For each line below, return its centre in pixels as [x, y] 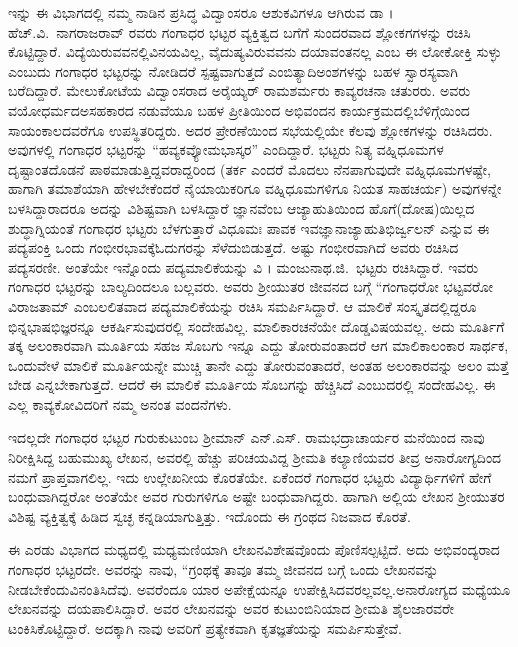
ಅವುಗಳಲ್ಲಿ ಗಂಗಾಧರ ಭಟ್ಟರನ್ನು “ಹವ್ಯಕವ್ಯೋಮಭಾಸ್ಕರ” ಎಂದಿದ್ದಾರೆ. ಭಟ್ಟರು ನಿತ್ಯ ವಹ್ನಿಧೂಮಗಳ [226, 149]
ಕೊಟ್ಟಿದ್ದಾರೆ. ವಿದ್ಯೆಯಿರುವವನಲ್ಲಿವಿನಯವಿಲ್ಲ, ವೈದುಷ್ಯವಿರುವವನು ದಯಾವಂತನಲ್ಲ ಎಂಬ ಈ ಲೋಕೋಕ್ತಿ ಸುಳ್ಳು [255, 51]
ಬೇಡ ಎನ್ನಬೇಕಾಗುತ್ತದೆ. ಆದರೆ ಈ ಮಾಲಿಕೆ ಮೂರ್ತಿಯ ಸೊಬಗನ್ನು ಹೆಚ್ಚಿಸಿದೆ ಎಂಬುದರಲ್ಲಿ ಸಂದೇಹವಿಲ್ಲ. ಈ [252, 384]
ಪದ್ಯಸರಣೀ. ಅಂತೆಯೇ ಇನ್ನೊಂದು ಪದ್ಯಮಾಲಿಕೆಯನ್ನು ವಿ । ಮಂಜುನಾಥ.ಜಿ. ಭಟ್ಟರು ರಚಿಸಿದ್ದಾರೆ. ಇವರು [243, 266]
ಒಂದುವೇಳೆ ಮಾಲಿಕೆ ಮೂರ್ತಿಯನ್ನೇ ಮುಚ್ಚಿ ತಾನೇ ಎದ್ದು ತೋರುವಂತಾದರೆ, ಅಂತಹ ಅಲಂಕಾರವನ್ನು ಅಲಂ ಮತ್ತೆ [258, 364]
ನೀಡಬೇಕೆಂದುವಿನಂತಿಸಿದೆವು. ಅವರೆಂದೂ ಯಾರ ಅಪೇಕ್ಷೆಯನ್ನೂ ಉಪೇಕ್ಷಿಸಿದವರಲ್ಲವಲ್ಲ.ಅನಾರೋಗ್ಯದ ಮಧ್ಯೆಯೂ [259, 588]
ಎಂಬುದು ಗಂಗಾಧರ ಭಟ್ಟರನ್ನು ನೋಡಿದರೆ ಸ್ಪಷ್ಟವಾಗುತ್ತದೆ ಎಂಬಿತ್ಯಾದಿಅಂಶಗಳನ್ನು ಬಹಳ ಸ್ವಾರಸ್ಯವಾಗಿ [233, 70]
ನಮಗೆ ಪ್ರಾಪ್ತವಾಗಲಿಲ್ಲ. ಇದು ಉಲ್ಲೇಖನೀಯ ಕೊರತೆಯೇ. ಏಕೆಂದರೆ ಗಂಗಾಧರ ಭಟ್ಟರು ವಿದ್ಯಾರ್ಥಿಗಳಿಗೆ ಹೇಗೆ [250, 476]
